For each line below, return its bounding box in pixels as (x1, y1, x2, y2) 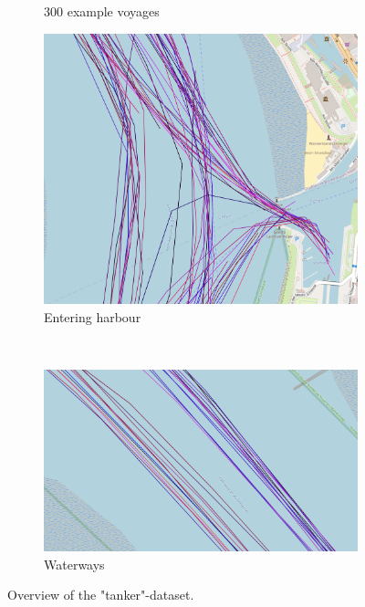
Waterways (44, 554, 105, 573)
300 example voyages (44, 2, 160, 20)
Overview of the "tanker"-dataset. (7, 585, 194, 604)
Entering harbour (44, 307, 141, 326)
